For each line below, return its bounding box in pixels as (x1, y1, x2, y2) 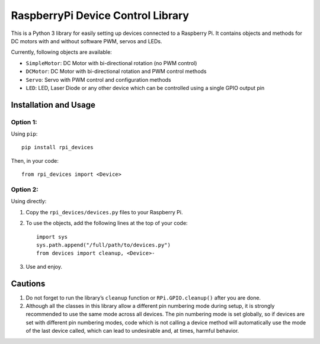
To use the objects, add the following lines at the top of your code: (25, 220, 188, 227)
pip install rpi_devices (21, 144, 94, 151)
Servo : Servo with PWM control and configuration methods (25, 76, 171, 83)
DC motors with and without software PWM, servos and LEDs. (11, 37, 162, 44)
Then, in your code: (11, 157, 59, 164)
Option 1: (11, 118, 37, 126)
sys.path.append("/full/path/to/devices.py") (36, 242, 171, 248)
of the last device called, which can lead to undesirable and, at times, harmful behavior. (25, 327, 239, 335)
